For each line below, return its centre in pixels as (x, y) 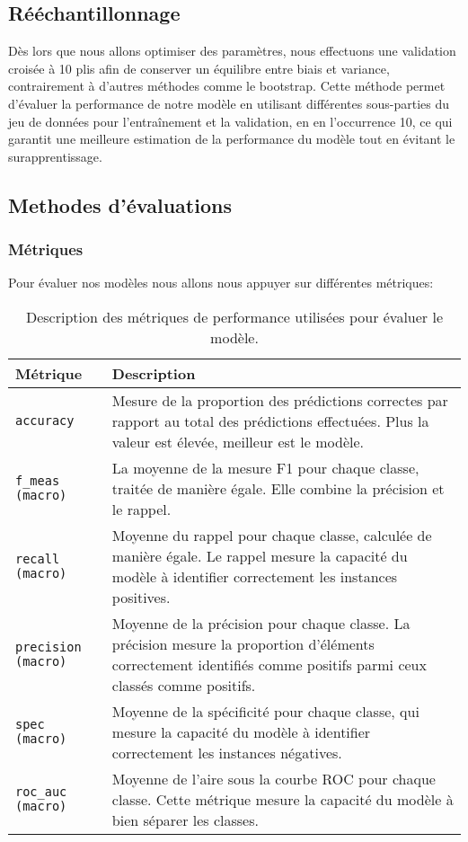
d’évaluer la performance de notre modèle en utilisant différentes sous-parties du (229, 103)
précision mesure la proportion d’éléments (243, 643)
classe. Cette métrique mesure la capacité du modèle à (283, 799)
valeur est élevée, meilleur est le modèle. (238, 441)
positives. (141, 597)
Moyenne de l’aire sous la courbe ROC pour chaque (274, 778)
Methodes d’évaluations (120, 204)
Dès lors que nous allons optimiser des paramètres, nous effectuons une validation (232, 51)
